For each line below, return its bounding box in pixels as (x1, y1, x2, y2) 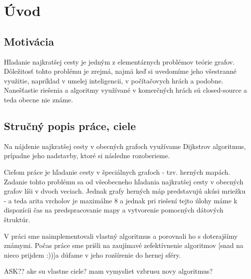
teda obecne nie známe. (4, 94, 73, 104)
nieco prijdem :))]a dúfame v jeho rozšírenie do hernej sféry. (4, 249, 181, 260)
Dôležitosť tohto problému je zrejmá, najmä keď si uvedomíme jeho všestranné (4, 66, 237, 76)
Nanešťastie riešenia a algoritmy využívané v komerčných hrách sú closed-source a (4, 85, 247, 95)
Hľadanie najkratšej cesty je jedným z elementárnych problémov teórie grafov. (4, 56, 235, 66)
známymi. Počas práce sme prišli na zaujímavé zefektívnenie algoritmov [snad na (4, 240, 244, 250)
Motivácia (4, 33, 54, 49)
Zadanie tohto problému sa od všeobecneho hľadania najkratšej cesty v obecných (4, 176, 244, 186)
